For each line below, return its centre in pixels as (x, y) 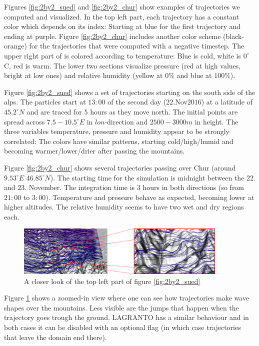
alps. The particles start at (45, 102)
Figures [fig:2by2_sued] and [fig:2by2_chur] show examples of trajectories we (122, 6)
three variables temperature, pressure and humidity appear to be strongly (117, 131)
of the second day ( (137, 102)
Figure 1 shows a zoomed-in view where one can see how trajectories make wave (127, 298)
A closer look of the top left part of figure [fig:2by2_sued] (112, 281)
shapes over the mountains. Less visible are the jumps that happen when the (121, 307)
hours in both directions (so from (193, 187)
